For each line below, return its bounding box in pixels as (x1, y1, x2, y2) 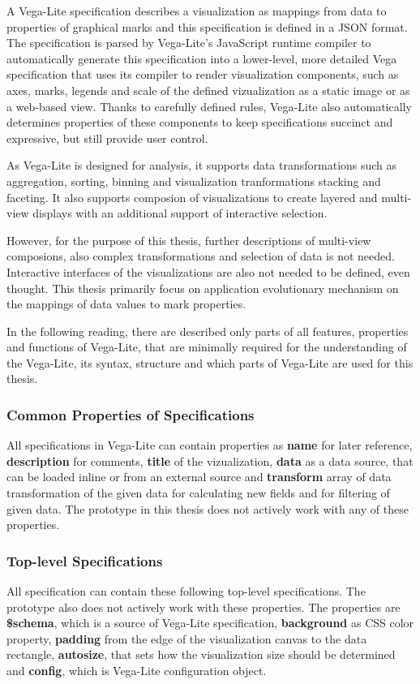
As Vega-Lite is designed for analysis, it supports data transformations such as (6, 157, 397, 174)
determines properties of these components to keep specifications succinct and (6, 114, 393, 131)
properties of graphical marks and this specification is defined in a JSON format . (6, 18, 408, 35)
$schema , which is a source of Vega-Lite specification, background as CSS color (6, 614, 414, 631)
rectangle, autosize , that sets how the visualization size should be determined (6, 646, 396, 663)
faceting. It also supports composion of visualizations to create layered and (6, 188, 378, 205)
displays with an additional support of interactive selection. (32, 204, 328, 222)
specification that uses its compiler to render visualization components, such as (6, 66, 399, 83)
